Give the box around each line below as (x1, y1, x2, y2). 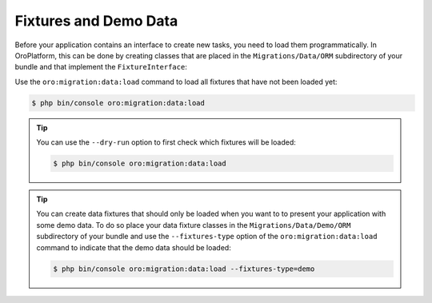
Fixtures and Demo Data (14, 12, 178, 30)
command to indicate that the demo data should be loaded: (36, 242, 231, 252)
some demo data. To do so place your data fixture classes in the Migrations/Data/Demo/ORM (36, 220, 351, 229)
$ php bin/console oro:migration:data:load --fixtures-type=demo (53, 264, 315, 273)
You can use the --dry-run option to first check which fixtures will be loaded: (36, 138, 296, 147)
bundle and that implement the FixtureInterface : (14, 62, 187, 72)
